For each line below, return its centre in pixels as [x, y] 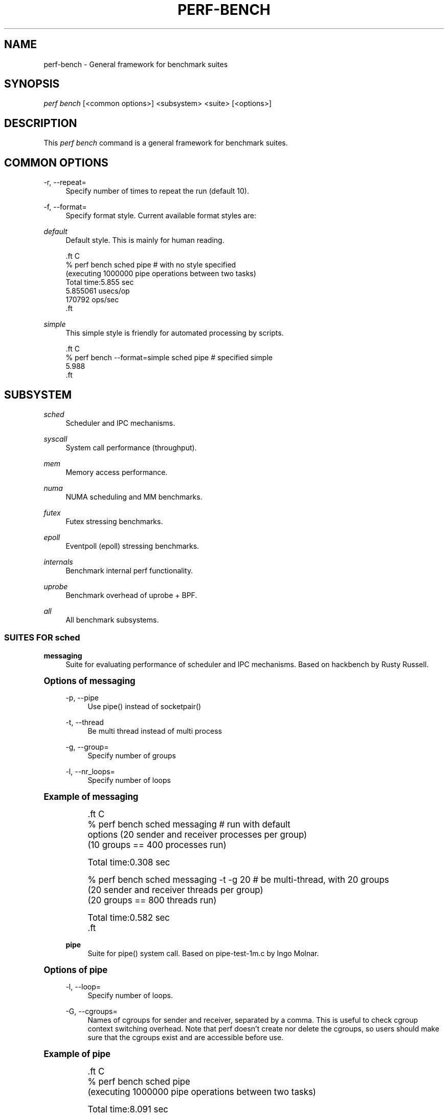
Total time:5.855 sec [100, 282]
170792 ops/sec [92, 300]
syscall [55, 439]
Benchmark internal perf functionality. [129, 570]
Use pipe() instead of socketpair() [144, 706]
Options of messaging [89, 681]
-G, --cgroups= [92, 1011]
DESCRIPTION [41, 123]
